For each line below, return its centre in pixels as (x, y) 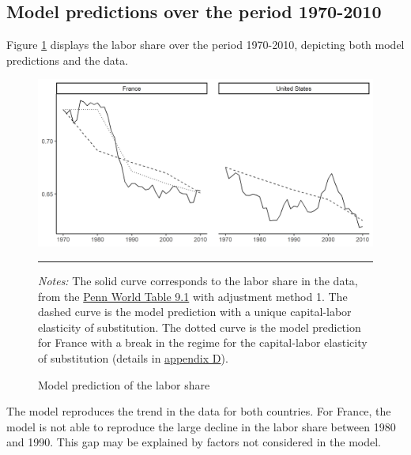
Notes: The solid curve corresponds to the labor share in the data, (198, 280)
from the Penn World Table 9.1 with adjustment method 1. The (193, 296)
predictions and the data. (68, 60)
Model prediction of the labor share (124, 384)
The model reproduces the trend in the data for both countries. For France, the (199, 411)
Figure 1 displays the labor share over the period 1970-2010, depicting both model (205, 45)
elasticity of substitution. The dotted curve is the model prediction (200, 327)
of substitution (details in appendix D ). (133, 357)
